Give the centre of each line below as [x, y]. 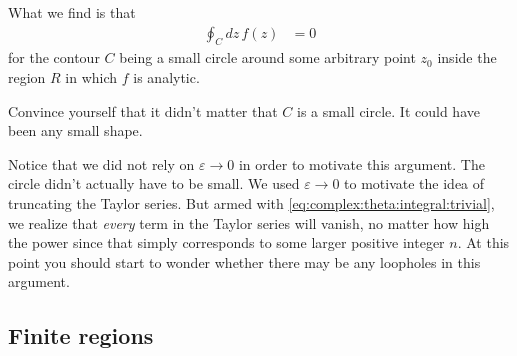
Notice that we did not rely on [101, 163]
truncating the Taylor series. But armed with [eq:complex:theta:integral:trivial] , [251, 202]
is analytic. [166, 77]
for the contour [54, 57]
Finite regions [81, 335]
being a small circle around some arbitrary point [267, 57]
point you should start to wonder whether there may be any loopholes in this [244, 261]
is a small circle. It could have [388, 110]
